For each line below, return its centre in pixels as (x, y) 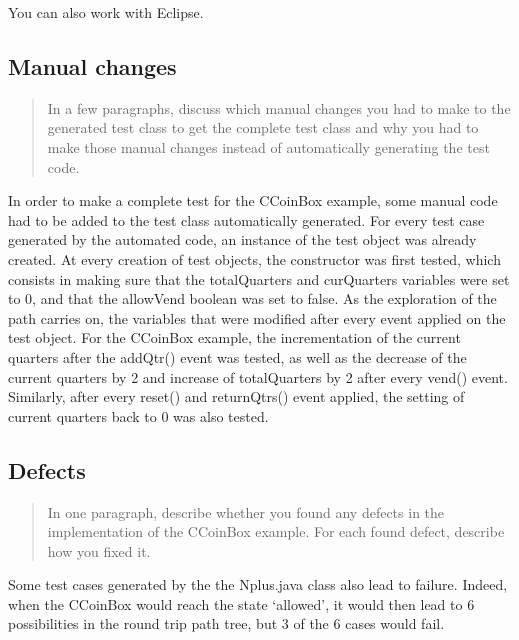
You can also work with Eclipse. (106, 12)
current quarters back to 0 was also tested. (138, 415)
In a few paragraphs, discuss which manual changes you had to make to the (279, 107)
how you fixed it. (99, 550)
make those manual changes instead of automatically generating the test (268, 146)
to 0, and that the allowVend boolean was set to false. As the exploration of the (252, 298)
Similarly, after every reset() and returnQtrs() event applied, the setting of (236, 396)
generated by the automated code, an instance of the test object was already (242, 239)
